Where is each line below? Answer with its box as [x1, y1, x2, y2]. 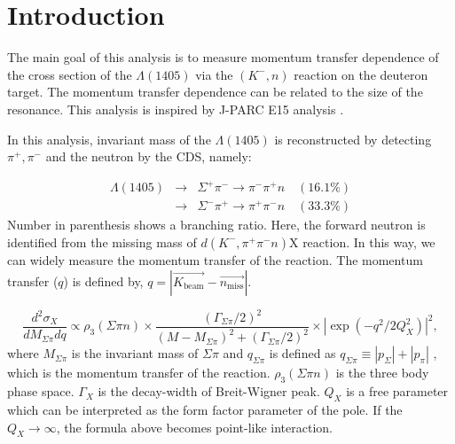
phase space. [7, 382, 75, 401]
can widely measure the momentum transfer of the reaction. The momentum [7, 250, 423, 269]
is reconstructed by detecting [274, 129, 432, 148]
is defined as [269, 344, 336, 362]
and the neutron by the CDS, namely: [45, 147, 252, 166]
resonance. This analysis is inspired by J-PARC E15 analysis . [7, 99, 344, 118]
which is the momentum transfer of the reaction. [7, 363, 271, 382]
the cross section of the [7, 65, 132, 83]
